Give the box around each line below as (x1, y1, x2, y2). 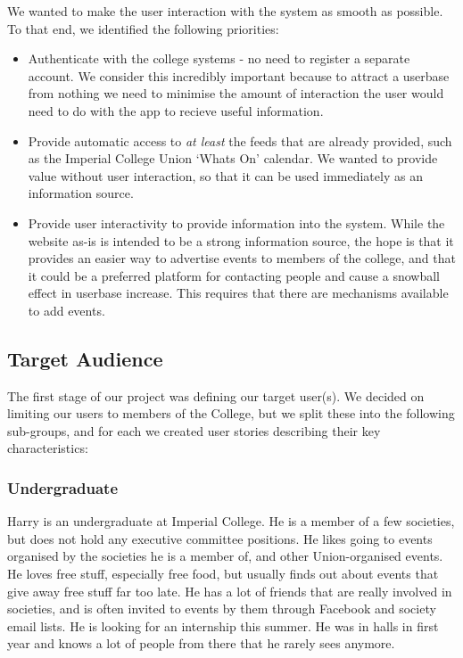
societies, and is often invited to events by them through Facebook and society (7, 599, 436, 618)
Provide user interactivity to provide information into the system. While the (28, 213, 445, 232)
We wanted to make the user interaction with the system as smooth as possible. (7, 2, 443, 20)
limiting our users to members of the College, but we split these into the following (7, 404, 455, 423)
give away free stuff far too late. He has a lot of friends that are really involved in (7, 581, 452, 600)
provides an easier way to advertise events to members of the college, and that (28, 249, 456, 267)
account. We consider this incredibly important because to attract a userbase (28, 66, 450, 85)
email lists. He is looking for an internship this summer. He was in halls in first (7, 616, 439, 635)
